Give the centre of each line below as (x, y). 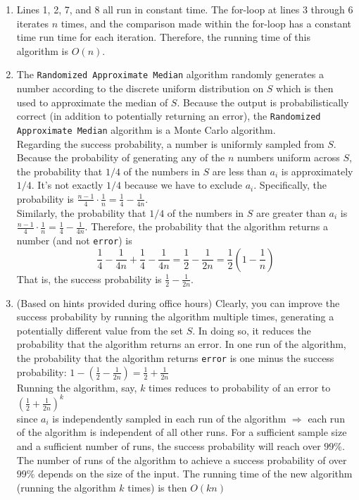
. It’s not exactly (67, 185)
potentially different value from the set (100, 330)
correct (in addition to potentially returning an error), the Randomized (169, 116)
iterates (33, 23)
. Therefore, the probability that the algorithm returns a (206, 226)
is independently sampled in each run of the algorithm (169, 418)
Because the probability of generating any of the (121, 157)
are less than (239, 171)
